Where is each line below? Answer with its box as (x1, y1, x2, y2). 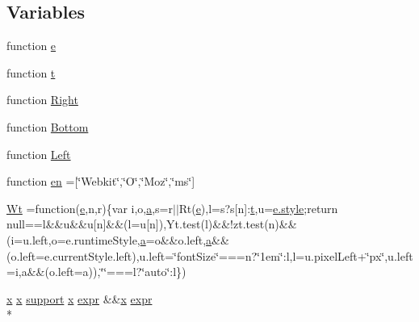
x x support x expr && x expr (6, 290, 153, 307)
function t (6, 64, 56, 81)
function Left (6, 145, 71, 162)
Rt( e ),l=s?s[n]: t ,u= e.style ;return (178, 199, 338, 216)
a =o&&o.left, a (140, 231, 212, 248)
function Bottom (6, 118, 89, 135)
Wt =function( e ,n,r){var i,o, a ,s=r (6, 199, 173, 216)
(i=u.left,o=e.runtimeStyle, (6, 231, 140, 248)
